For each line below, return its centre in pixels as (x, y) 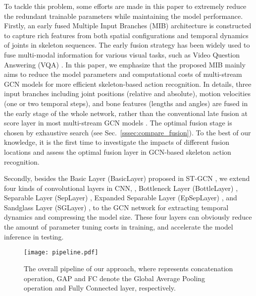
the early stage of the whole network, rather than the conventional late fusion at (126, 113)
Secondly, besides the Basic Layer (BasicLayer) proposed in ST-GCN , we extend (127, 178)
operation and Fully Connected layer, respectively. (100, 288)
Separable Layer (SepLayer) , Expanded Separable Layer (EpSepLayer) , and (121, 198)
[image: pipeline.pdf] (61, 253)
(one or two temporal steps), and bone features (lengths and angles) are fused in (126, 103)
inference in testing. (34, 236)
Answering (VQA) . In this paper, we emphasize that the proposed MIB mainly (125, 64)
